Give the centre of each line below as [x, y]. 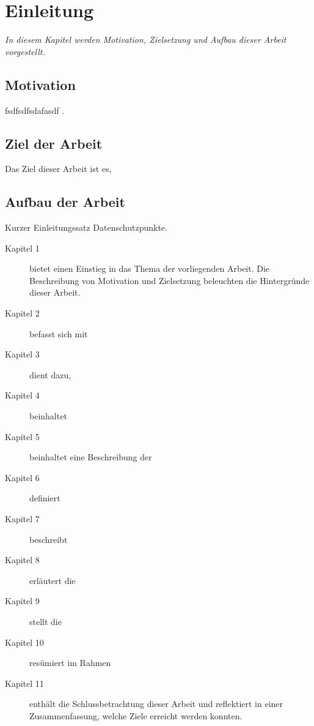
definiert [45, 498]
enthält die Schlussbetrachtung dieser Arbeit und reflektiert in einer [156, 704]
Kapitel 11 [24, 683]
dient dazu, [50, 374]
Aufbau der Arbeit [65, 202]
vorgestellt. [25, 51]
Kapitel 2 [22, 313]
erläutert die [53, 580]
